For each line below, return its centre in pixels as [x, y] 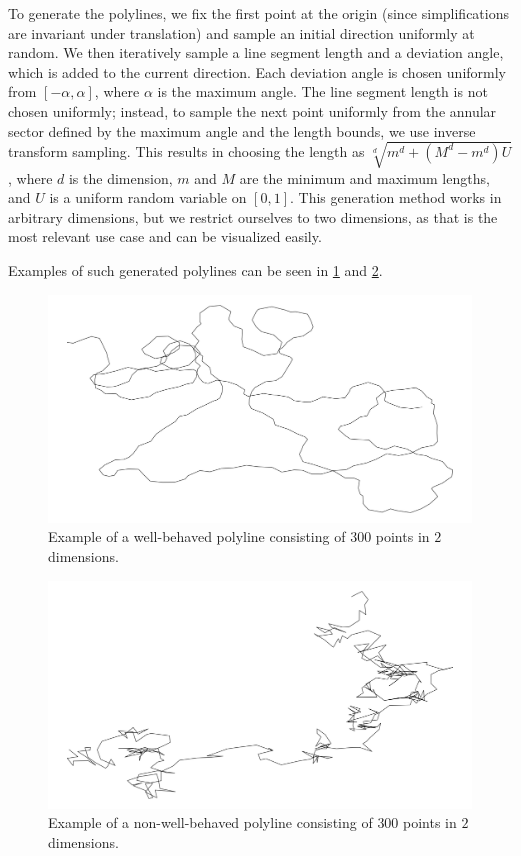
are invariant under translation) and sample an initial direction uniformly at [241, 32]
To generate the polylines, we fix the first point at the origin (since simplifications [259, 13]
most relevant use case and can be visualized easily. [165, 236]
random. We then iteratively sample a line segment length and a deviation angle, [256, 52]
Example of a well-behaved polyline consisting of [197, 536]
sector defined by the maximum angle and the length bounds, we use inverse [242, 130]
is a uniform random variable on [148, 197]
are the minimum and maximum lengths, [364, 177]
